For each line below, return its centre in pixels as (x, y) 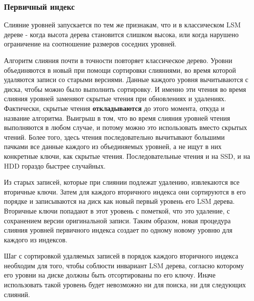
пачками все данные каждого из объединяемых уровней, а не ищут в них (113, 146)
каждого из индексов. (36, 239)
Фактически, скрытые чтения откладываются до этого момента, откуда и (114, 108)
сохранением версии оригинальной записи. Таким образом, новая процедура (117, 220)
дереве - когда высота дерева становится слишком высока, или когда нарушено (121, 34)
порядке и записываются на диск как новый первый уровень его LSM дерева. (119, 201)
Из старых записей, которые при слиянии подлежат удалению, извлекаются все (122, 182)
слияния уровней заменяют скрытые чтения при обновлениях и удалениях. (115, 98)
